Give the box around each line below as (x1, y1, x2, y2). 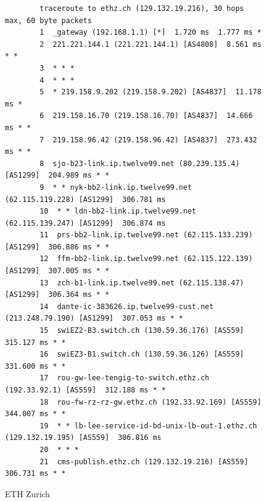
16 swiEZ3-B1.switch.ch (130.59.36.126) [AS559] (39, 350, 244, 359)
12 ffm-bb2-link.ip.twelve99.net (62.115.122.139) (39, 254, 253, 263)
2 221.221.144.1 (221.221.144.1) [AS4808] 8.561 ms (39, 40, 262, 49)
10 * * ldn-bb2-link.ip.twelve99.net (39, 207, 196, 216)
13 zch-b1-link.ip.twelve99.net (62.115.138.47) (39, 278, 244, 287)
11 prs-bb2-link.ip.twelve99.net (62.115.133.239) (39, 231, 253, 240)
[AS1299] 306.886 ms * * (5, 242, 109, 251)
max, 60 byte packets (5, 16, 92, 25)
